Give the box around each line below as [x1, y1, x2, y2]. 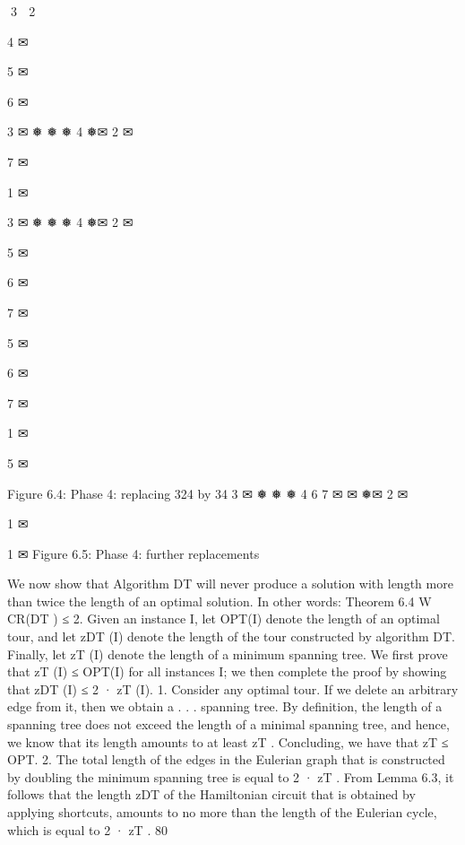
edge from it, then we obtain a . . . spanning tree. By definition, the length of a [7, 697, 443, 716]
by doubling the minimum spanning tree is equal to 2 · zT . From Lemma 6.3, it [7, 767, 454, 786]
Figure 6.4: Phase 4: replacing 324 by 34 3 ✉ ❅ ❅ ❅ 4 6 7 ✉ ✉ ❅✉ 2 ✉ [7, 483, 409, 502]
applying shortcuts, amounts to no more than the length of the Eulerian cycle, [7, 803, 437, 821]
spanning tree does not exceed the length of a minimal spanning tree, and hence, [7, 715, 450, 734]
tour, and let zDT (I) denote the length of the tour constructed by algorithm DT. [7, 627, 455, 646]
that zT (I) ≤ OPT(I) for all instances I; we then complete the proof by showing [7, 662, 447, 681]
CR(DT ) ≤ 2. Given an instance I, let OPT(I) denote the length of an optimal [7, 609, 440, 628]
